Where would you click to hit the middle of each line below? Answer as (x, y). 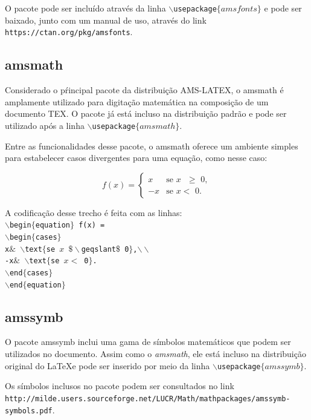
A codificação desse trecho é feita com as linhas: (94, 212)
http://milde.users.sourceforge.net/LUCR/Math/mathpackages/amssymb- (148, 399)
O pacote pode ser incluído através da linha (85, 8)
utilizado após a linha (45, 125)
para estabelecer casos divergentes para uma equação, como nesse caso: (136, 158)
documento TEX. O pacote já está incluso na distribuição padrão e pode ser (146, 113)
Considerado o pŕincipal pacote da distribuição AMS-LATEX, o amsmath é (144, 90)
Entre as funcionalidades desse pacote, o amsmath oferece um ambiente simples (152, 146)
